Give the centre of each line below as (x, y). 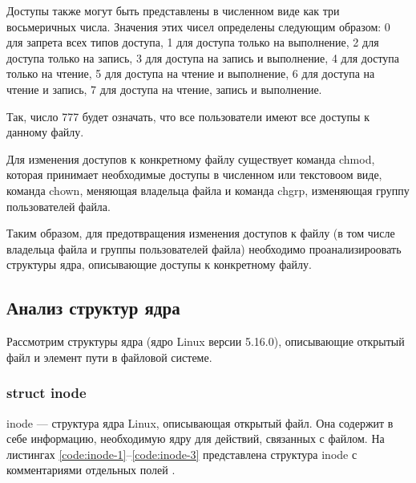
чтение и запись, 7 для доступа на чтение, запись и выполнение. (164, 89)
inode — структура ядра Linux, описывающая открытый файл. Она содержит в (200, 422)
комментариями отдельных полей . (91, 470)
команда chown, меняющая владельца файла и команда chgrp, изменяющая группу (208, 190)
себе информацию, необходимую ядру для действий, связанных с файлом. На (196, 438)
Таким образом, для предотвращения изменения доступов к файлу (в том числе (201, 233)
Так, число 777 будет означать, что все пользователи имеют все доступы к (188, 116)
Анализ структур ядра (93, 308)
